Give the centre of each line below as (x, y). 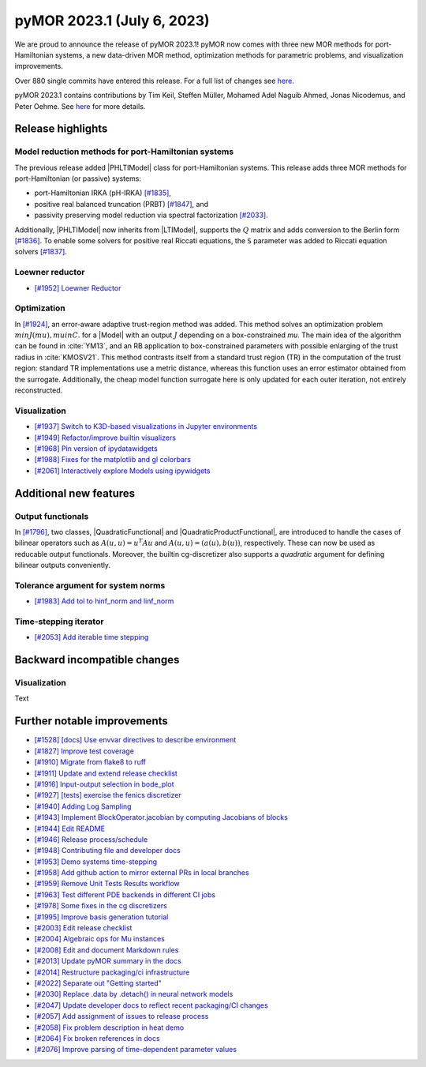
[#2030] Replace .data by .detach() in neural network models (134, 994)
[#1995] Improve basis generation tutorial (101, 917)
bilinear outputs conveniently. (62, 565)
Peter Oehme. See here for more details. (80, 106)
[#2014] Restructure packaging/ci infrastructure (112, 972)
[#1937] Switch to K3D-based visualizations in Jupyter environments (146, 426)
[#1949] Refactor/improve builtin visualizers (105, 438)
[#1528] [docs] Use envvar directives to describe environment (135, 740)
